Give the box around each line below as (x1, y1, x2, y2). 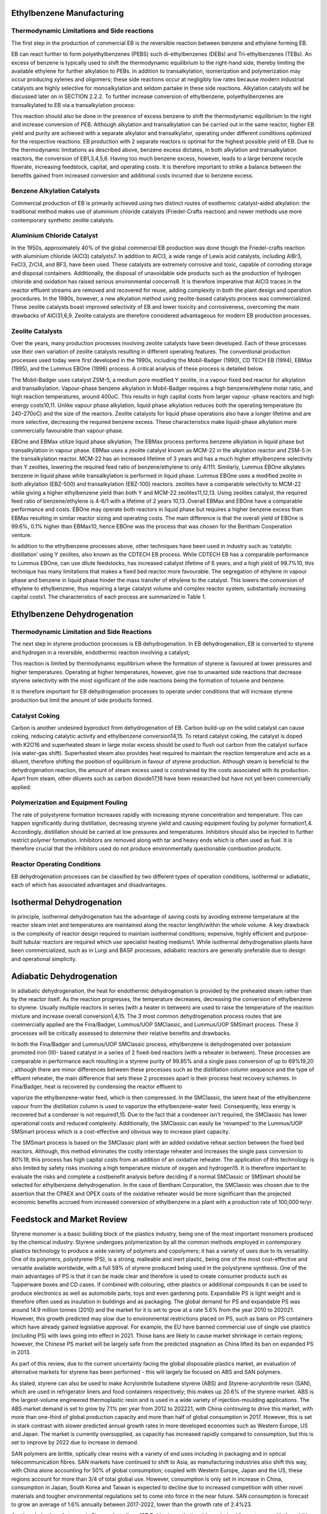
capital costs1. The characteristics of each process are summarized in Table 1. (11, 593, 206, 601)
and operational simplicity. (11, 955, 77, 962)
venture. (11, 531, 33, 538)
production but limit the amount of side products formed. (11, 696, 153, 704)
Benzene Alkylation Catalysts (11, 187, 100, 195)
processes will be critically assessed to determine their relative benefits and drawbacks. (11, 1030, 231, 1037)
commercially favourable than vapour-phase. (11, 427, 124, 434)
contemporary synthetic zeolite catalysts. (11, 216, 114, 223)
